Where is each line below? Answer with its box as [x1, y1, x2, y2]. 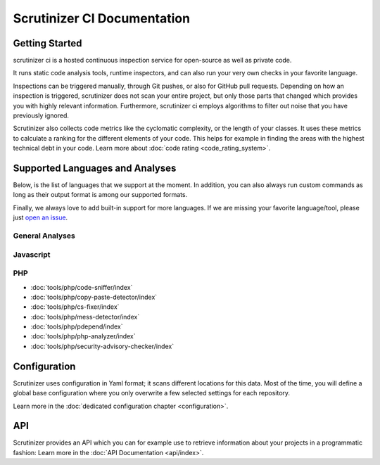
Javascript [13, 250, 51, 260]
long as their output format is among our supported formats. [13, 191, 188, 199]
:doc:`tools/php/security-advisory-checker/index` [30, 342, 175, 350]
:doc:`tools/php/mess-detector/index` [30, 312, 140, 321]
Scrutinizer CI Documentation [13, 11, 190, 26]
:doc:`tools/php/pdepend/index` [30, 322, 123, 331]
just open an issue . [13, 213, 68, 222]
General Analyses [13, 231, 75, 241]
